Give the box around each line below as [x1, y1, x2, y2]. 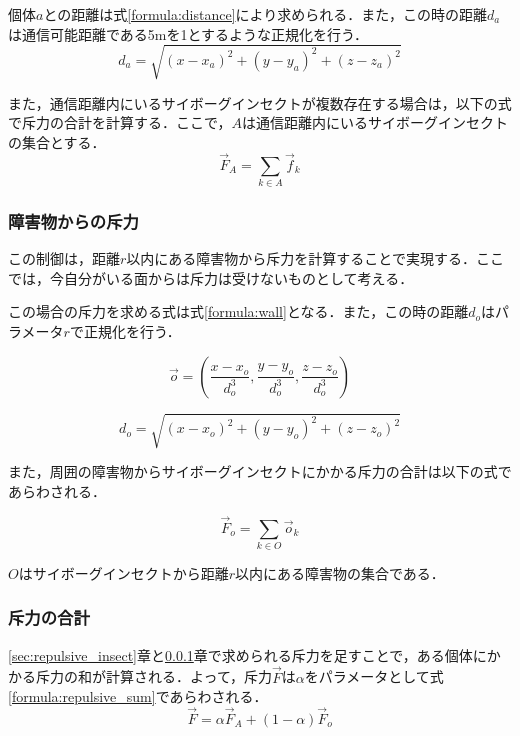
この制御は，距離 [8, 248, 120, 269]
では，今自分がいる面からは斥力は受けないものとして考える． [8, 267, 414, 288]
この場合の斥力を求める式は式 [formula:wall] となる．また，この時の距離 [8, 301, 469, 322]
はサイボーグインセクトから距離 [18, 562, 229, 583]
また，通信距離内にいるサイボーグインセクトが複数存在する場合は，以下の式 [8, 92, 512, 113]
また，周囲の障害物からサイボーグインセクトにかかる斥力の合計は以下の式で [8, 461, 512, 482]
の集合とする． [8, 131, 106, 152]
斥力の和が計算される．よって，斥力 [35, 666, 272, 687]
